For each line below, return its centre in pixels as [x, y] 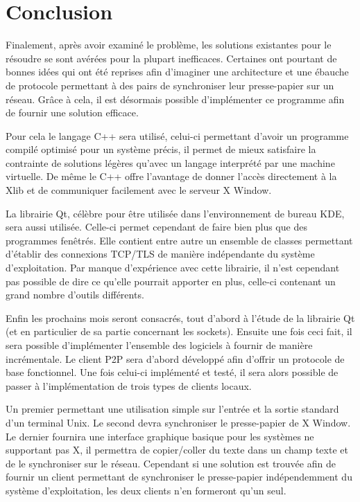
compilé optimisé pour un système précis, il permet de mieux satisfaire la [161, 149]
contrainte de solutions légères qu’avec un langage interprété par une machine [170, 162]
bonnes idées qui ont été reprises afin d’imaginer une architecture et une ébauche [177, 72]
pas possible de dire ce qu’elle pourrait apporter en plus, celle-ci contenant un [171, 281]
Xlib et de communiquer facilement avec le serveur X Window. [139, 190]
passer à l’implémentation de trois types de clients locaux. [129, 385]
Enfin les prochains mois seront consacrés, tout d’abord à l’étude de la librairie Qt [180, 317]
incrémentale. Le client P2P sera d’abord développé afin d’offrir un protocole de [175, 358]
